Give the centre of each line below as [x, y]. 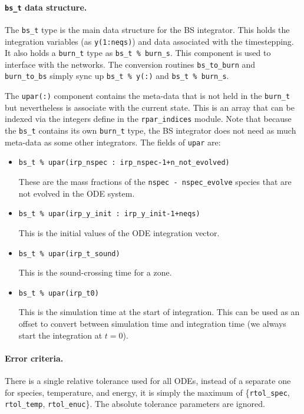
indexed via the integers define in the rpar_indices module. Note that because [148, 119]
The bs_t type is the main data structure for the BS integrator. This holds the [147, 29]
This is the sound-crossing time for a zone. [95, 272]
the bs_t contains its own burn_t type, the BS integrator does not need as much [151, 130]
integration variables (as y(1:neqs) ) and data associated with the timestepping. [149, 41]
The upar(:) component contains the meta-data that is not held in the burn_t [148, 96]
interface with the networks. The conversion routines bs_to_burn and [130, 64]
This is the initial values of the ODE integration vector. [119, 232]
